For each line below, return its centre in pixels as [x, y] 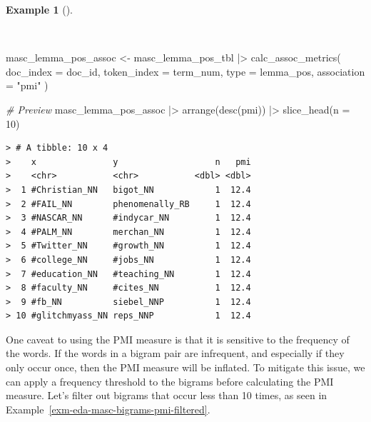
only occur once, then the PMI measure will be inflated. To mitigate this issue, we [185, 367]
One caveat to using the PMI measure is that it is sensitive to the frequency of [178, 339]
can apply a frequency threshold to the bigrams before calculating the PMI [170, 381]
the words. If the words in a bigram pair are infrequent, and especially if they [175, 353]
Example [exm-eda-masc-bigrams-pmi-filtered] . [108, 409]
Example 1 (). [39, 9]
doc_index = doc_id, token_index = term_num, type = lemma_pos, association [185, 71]
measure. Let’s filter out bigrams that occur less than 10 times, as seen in [167, 395]
